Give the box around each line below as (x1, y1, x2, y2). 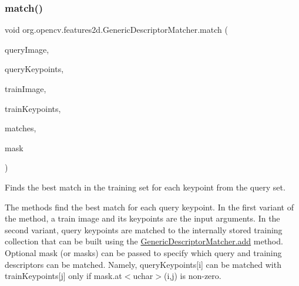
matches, (5, 122, 36, 134)
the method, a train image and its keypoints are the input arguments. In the (5, 212, 280, 224)
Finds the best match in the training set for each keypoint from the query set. (5, 181, 285, 193)
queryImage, (5, 43, 49, 55)
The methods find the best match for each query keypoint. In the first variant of (5, 200, 294, 213)
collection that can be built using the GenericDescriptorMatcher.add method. (5, 235, 283, 247)
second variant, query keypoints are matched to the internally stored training (5, 223, 283, 236)
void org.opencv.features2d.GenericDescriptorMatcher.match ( (5, 23, 228, 36)
